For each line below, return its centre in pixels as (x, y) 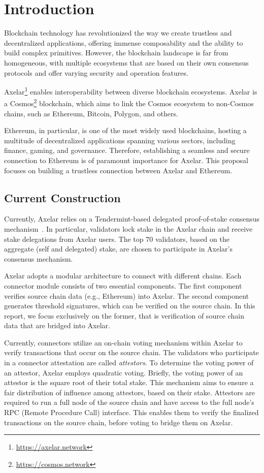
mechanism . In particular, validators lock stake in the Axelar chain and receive (128, 228)
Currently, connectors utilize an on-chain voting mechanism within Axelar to (123, 342)
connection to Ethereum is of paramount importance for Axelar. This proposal (126, 160)
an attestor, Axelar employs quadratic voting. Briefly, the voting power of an (124, 372)
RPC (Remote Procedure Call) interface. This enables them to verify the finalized (131, 412)
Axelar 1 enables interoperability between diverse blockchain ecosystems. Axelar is (131, 91)
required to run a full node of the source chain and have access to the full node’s (129, 402)
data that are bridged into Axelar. (57, 325)
